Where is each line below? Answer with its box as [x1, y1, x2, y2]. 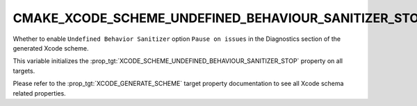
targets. [13, 67, 35, 75]
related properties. [13, 89, 66, 97]
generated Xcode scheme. [13, 44, 89, 52]
